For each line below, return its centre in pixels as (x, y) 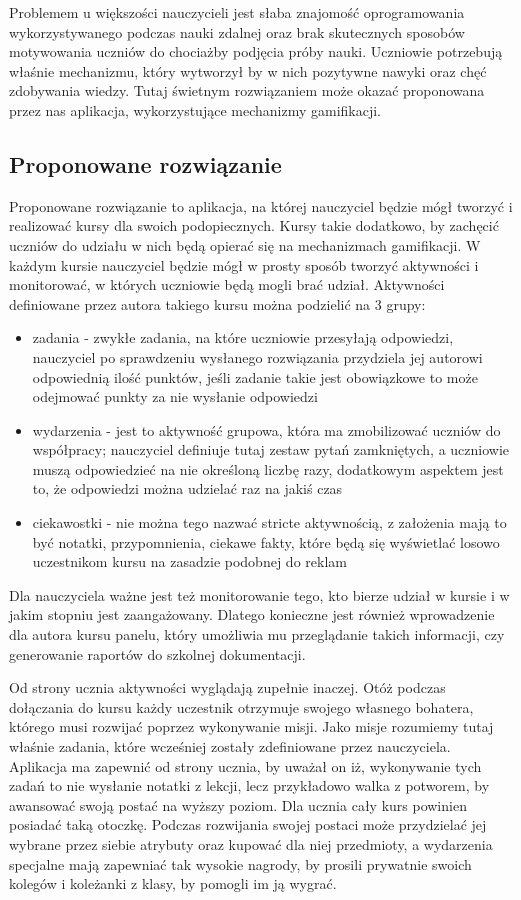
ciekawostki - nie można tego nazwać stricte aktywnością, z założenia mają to (269, 522)
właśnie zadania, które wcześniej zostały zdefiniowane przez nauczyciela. (230, 746)
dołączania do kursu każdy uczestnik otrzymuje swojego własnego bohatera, (241, 706)
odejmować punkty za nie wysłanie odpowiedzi (175, 396)
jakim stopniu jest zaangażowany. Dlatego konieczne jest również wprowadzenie (252, 614)
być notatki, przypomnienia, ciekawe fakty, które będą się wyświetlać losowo (266, 541)
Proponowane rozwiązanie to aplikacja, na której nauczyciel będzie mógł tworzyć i (261, 205)
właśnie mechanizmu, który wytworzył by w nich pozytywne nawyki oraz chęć (248, 70)
